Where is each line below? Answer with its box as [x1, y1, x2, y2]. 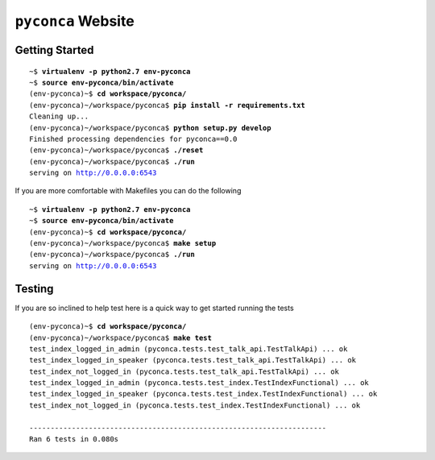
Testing [14, 282, 54, 296]
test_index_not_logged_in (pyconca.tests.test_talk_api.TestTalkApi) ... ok [29, 367, 340, 376]
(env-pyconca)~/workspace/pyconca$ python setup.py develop [29, 123, 271, 132]
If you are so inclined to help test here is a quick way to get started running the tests [14, 303, 294, 313]
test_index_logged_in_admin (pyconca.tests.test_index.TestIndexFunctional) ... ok [29, 379, 370, 387]
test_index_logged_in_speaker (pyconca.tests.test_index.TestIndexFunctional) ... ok [29, 389, 378, 399]
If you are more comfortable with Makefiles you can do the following [14, 186, 242, 196]
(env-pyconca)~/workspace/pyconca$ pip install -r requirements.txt [29, 101, 305, 110]
